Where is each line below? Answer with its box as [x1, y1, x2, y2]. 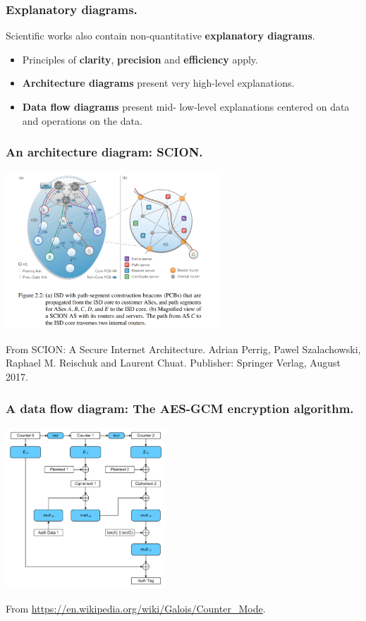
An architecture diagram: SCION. [6, 143, 203, 161]
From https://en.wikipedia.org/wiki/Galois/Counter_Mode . [6, 601, 266, 615]
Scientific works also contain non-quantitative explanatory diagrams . [6, 28, 315, 43]
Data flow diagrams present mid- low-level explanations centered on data [22, 99, 350, 113]
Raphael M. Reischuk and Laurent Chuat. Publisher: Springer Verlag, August [6, 355, 341, 370]
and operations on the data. [22, 113, 142, 128]
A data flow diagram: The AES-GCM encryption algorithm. [6, 399, 354, 417]
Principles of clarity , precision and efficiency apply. [22, 51, 258, 66]
